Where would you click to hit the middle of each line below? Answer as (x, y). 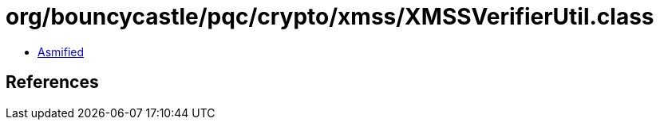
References (52, 82)
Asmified (61, 52)
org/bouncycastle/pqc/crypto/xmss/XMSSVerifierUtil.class (330, 17)
